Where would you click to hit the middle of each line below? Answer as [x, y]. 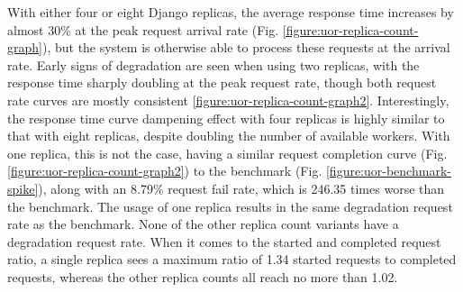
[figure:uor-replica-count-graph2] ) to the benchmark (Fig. [165, 171]
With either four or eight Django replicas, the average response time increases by [231, 12]
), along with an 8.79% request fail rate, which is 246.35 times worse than [241, 188]
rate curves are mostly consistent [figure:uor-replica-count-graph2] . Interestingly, [228, 100]
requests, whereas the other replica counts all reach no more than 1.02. [203, 276]
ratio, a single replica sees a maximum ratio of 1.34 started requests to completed [232, 259]
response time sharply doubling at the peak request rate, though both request [222, 82]
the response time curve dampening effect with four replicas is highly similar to [226, 118]
